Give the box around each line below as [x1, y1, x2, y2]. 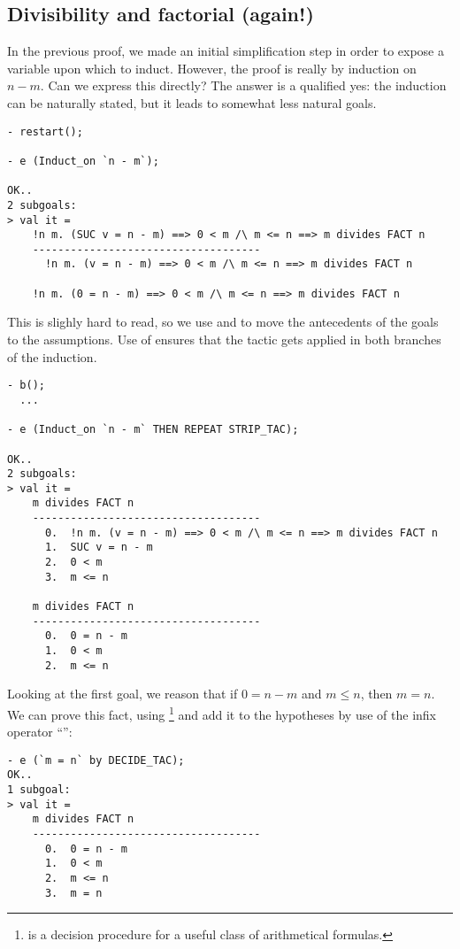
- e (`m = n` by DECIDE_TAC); [7, 753, 185, 767]
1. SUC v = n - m [44, 541, 153, 554]
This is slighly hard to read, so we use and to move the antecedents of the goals [7, 312, 439, 331]
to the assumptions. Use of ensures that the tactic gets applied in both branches [7, 330, 441, 349]
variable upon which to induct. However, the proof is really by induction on [7, 58, 417, 77]
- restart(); [7, 125, 83, 138]
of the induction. [7, 347, 97, 366]
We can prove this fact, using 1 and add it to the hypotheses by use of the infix [7, 702, 436, 723]
